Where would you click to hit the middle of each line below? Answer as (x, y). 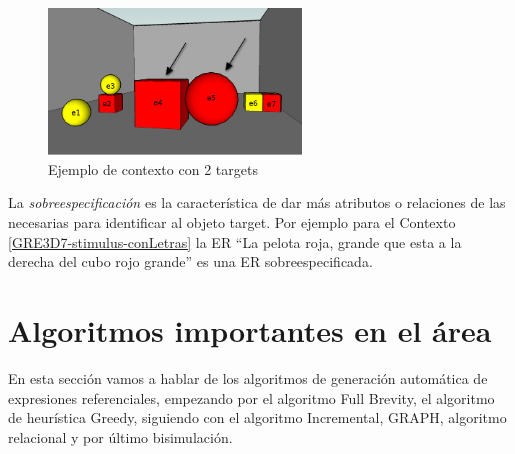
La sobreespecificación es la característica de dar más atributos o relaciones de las (257, 202)
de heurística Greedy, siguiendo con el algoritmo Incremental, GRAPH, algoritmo (257, 417)
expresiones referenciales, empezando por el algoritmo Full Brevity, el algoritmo (251, 397)
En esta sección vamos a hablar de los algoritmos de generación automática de (248, 377)
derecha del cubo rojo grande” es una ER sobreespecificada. (190, 261)
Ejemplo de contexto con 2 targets (153, 168)
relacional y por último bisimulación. (120, 436)
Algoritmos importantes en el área (250, 330)
